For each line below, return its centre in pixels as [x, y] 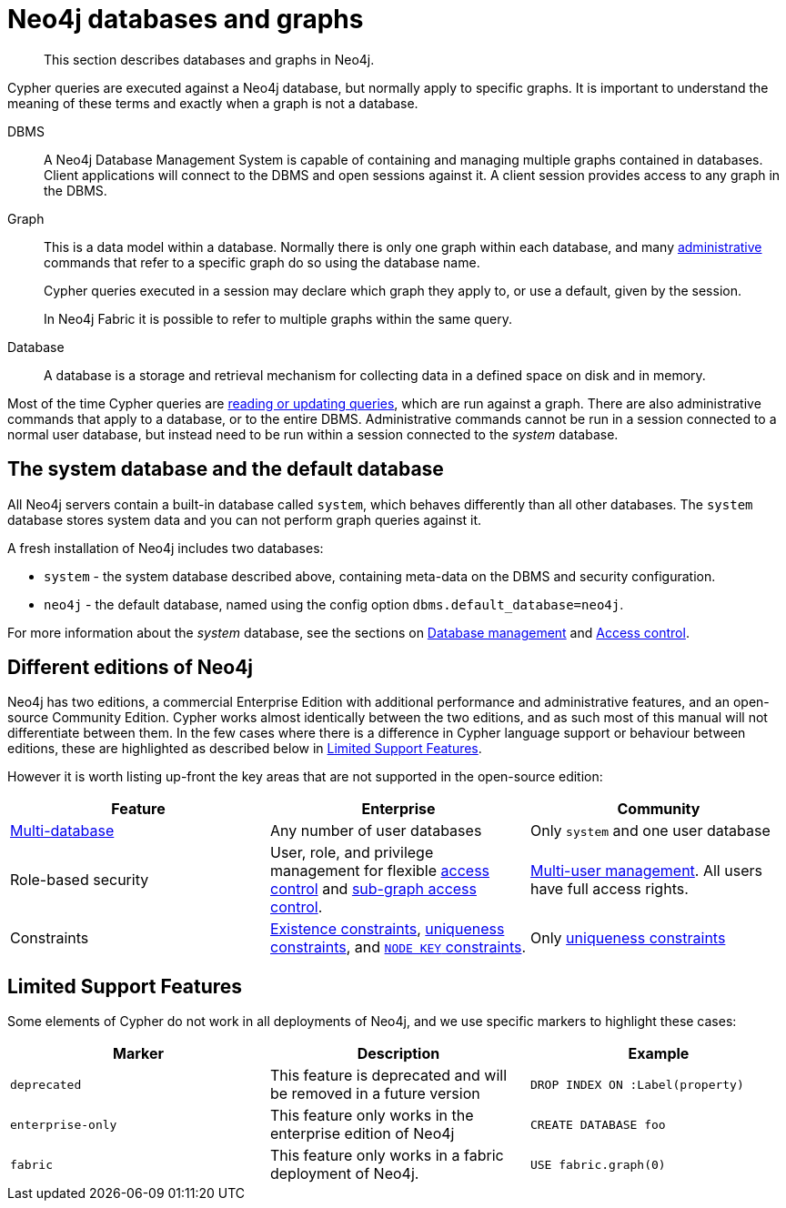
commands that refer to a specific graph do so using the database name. [262, 262]
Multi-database [62, 831]
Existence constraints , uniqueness [387, 929]
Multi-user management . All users [646, 871]
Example [659, 1054]
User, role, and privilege [352, 853]
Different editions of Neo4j [131, 668]
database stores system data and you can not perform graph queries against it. [245, 519]
